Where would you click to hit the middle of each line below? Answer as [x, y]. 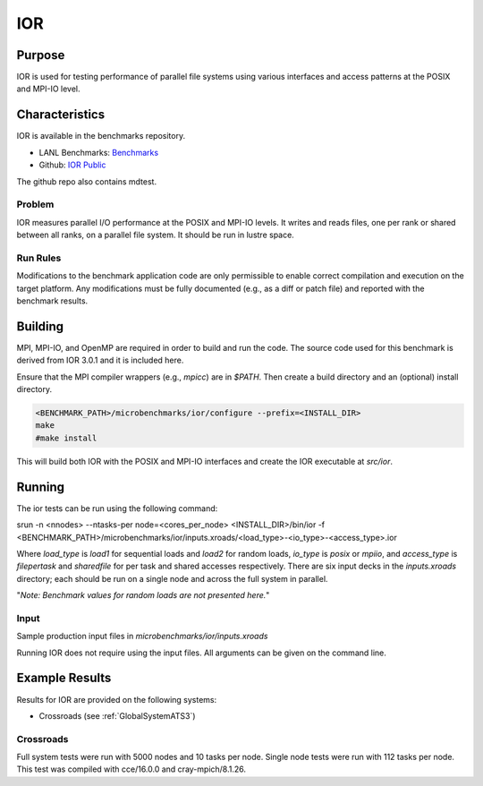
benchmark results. [52, 301]
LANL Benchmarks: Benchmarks [99, 152]
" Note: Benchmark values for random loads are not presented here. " [143, 595]
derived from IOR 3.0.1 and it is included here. [100, 360]
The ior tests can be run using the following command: [117, 508]
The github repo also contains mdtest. [86, 181]
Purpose [41, 55]
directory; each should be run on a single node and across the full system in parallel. [172, 578]
